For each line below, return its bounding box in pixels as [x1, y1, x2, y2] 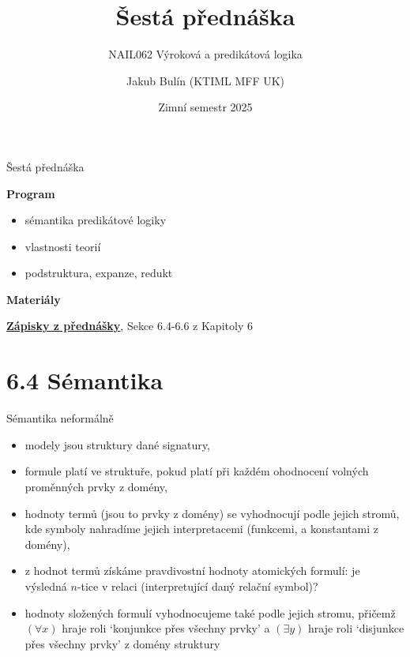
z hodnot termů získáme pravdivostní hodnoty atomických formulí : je [24, 562, 360, 579]
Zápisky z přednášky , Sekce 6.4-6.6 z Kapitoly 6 [6, 317, 253, 334]
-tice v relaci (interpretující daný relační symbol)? [77, 577, 318, 594]
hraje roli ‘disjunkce [307, 620, 404, 636]
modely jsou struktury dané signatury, [24, 436, 210, 452]
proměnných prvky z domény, [24, 478, 167, 494]
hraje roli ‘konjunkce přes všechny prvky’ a [62, 620, 270, 636]
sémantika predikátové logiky [24, 212, 167, 228]
